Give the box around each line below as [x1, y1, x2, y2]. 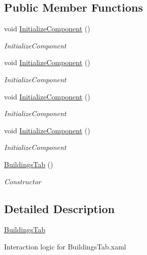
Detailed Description [4, 200, 115, 216]
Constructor [4, 176, 41, 186]
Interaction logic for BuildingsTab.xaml [4, 241, 126, 251]
